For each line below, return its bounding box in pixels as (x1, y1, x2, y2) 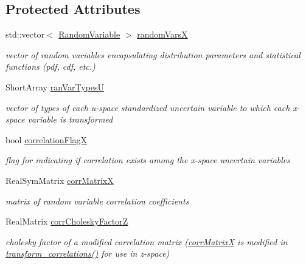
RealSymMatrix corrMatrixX (5, 174, 114, 186)
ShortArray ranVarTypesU (5, 80, 105, 93)
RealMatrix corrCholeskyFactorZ (5, 215, 128, 228)
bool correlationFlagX (5, 133, 88, 146)
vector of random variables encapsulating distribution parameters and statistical (5, 48, 301, 61)
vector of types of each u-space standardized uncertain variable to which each (5, 101, 290, 113)
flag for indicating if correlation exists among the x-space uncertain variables (5, 154, 290, 166)
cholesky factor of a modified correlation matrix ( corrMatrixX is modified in (5, 235, 288, 248)
